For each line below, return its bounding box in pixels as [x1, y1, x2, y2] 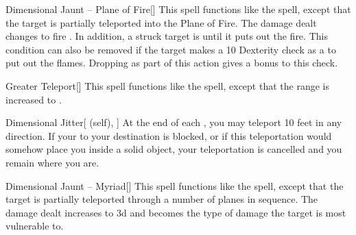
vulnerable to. [5, 219, 64, 233]
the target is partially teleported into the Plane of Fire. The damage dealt [5, 15, 317, 29]
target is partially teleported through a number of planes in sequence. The [5, 192, 318, 206]
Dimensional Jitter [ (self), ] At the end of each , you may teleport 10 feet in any [5, 115, 342, 129]
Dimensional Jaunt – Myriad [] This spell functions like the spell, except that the [5, 178, 344, 193]
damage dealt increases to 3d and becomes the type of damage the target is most [5, 205, 346, 219]
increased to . [5, 92, 62, 106]
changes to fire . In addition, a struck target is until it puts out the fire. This [5, 29, 328, 43]
